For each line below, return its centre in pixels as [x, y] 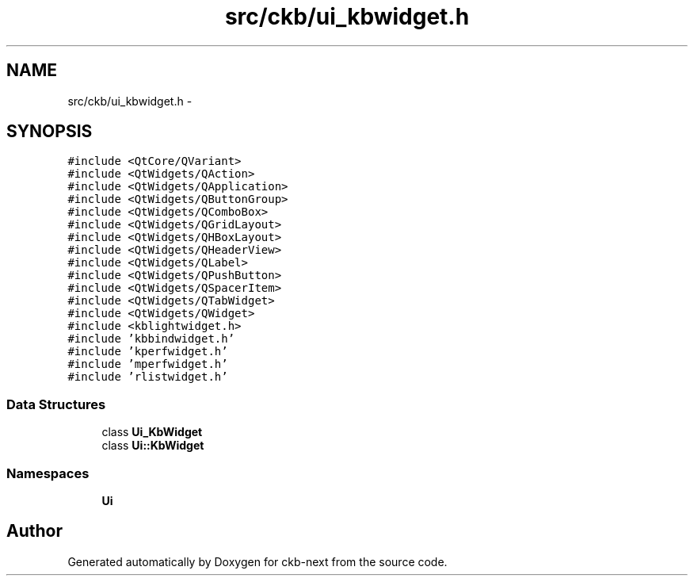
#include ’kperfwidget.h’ [148, 352]
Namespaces [48, 473]
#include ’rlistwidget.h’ [148, 377]
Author [34, 531]
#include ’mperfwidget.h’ [148, 364]
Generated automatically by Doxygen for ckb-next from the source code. [257, 561]
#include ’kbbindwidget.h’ [151, 339]
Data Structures [56, 404]
